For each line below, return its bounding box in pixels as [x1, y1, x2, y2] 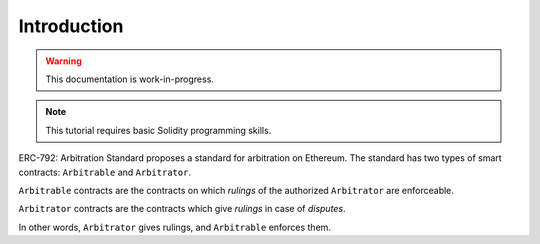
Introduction [18, 15, 124, 37]
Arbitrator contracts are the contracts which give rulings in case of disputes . [18, 203, 346, 215]
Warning [45, 55, 82, 67]
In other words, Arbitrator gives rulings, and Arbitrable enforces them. [18, 221, 332, 233]
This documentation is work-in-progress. [45, 73, 215, 85]
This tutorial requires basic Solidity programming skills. [45, 124, 272, 136]
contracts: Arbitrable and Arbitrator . [18, 166, 192, 178]
